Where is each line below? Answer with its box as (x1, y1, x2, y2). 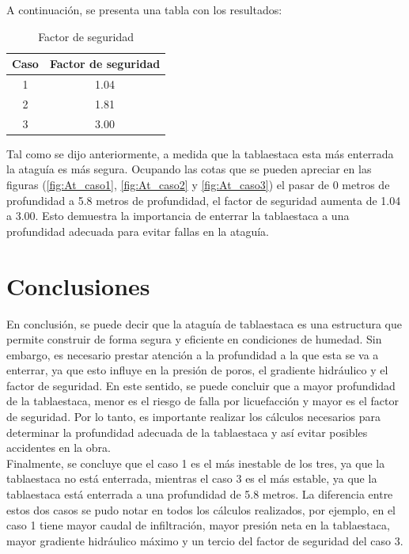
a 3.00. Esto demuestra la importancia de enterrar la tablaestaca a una (6, 207, 350, 224)
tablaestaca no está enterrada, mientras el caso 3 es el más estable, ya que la (6, 470, 377, 487)
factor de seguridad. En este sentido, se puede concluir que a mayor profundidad (6, 377, 396, 393)
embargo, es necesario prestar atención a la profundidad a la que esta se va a (6, 346, 379, 362)
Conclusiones (6, 269, 150, 302)
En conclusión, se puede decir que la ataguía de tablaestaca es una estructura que (6, 315, 403, 332)
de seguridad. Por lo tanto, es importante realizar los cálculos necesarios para (6, 408, 381, 425)
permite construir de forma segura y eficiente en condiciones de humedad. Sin (6, 331, 382, 347)
